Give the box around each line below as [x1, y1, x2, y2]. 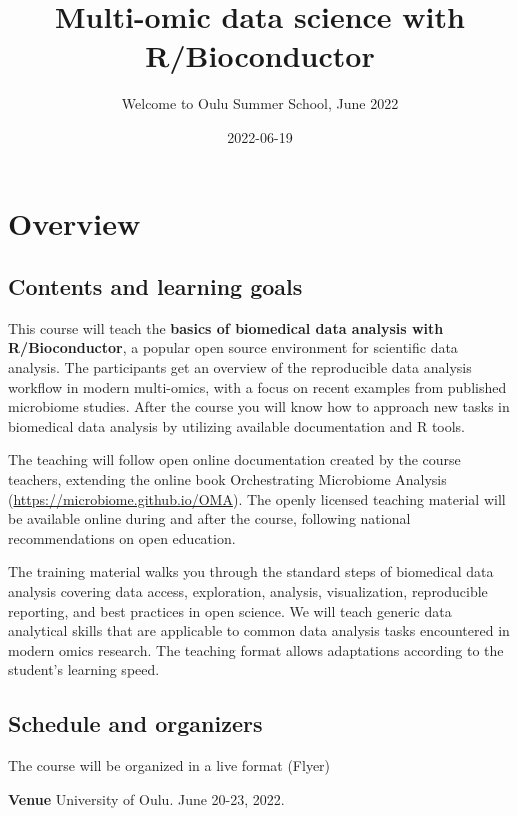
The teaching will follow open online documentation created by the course [8, 449, 461, 470]
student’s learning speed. [8, 659, 160, 680]
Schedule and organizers [8, 708, 263, 739]
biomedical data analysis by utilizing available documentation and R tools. [8, 415, 466, 436]
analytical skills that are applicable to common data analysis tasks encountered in [8, 620, 510, 641]
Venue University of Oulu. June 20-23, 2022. [8, 788, 285, 809]
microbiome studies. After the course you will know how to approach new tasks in [8, 396, 510, 417]
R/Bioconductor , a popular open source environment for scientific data [8, 337, 458, 358]
